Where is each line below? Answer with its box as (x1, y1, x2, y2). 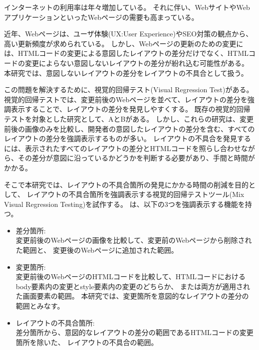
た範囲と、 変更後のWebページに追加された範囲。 (15, 245, 178, 255)
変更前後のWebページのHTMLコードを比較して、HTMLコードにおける (15, 271, 246, 282)
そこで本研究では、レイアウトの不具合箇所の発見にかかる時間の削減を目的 (4, 179, 249, 189)
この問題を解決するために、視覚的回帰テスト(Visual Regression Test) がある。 (4, 84, 254, 95)
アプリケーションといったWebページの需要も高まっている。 (4, 11, 199, 22)
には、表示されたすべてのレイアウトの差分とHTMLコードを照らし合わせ (4, 143, 241, 153)
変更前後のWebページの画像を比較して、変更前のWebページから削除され (15, 235, 252, 245)
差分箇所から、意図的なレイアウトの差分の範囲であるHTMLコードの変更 (15, 327, 254, 338)
